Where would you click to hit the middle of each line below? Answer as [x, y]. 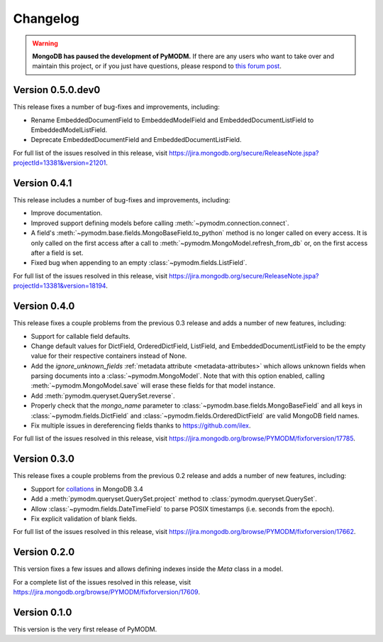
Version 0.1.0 [43, 612]
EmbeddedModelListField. [69, 130]
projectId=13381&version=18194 [60, 286]
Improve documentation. [67, 213]
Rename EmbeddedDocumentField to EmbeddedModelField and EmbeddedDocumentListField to [172, 120]
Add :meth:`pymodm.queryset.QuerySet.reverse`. [103, 396]
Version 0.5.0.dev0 [57, 90]
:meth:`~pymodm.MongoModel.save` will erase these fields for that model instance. [153, 386]
